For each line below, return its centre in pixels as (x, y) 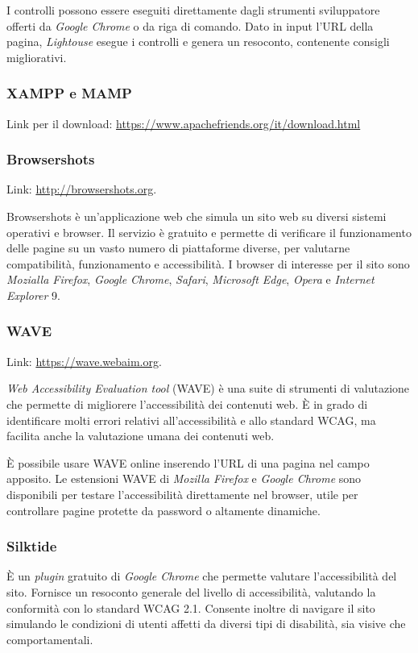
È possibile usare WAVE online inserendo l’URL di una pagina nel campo (188, 462)
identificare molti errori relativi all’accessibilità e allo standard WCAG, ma (191, 420)
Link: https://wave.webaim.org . (84, 361)
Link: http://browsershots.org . (82, 189)
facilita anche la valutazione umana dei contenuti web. (141, 436)
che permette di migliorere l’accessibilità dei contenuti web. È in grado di (187, 403)
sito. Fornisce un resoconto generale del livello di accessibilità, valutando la (191, 591)
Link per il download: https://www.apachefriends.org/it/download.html (184, 123)
